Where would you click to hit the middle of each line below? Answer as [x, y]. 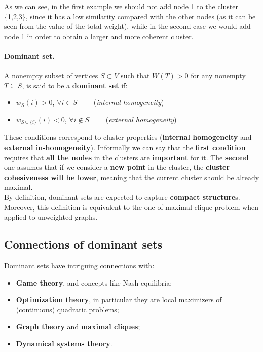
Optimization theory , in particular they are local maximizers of [119, 300]
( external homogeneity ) [141, 119]
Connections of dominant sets [83, 244]
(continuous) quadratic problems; [67, 309]
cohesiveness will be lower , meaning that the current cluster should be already [132, 177]
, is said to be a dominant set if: [75, 85]
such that [135, 75]
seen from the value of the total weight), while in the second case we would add [127, 26]
